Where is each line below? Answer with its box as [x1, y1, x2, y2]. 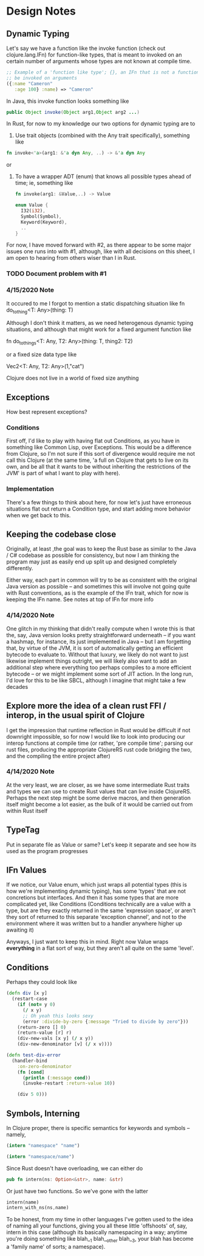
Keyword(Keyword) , [21, 219, 67, 225]
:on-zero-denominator [17, 1063, 72, 1069]
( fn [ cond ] [17, 1069, 45, 1075]
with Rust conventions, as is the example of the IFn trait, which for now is [6, 589, 189, 597]
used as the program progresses [6, 847, 88, 854]
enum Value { [15, 202, 49, 208]
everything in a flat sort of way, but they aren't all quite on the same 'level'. [6, 944, 194, 952]
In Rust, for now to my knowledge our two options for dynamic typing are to [6, 120, 195, 127]
